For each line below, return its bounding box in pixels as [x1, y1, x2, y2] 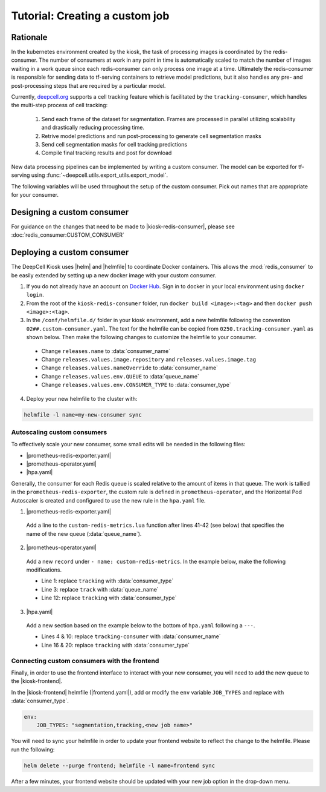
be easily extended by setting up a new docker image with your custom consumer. [11, 271, 217, 279]
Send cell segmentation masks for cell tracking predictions [41, 140, 187, 148]
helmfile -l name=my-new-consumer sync [24, 411, 142, 418]
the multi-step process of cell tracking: [11, 102, 108, 109]
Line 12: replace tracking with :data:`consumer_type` [41, 594, 177, 602]
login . [26, 291, 45, 299]
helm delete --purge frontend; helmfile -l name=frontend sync [24, 762, 216, 769]
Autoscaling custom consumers [11, 427, 107, 436]
